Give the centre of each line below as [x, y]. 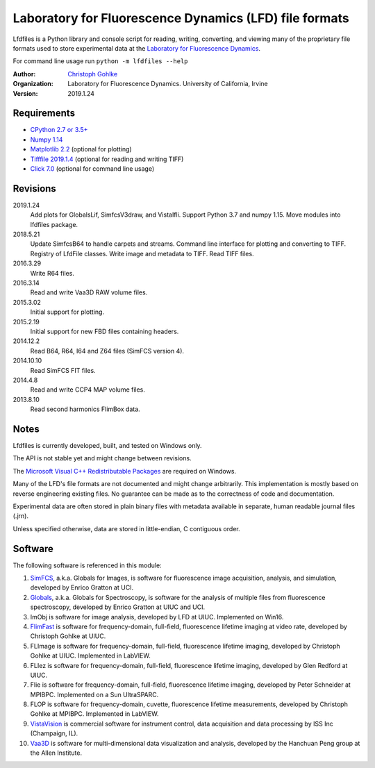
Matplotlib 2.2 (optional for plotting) [81, 149]
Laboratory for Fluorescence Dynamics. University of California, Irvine [168, 84]
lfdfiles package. [54, 224]
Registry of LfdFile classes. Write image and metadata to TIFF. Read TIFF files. [142, 253]
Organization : [33, 84]
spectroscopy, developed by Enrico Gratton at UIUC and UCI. [118, 607]
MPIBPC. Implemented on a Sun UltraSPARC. [94, 694]
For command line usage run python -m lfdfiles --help [100, 61]
